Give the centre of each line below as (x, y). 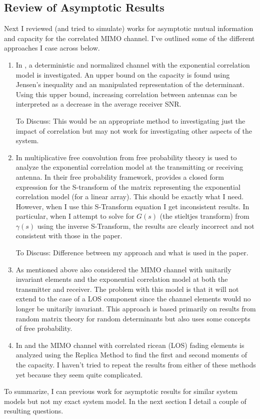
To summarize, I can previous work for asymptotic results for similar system (121, 391)
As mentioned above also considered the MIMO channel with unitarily (123, 269)
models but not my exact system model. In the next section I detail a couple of (125, 401)
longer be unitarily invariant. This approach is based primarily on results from (136, 309)
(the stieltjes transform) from (204, 216)
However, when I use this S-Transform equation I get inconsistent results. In (132, 206)
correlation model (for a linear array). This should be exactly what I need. (130, 196)
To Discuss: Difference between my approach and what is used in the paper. (132, 253)
